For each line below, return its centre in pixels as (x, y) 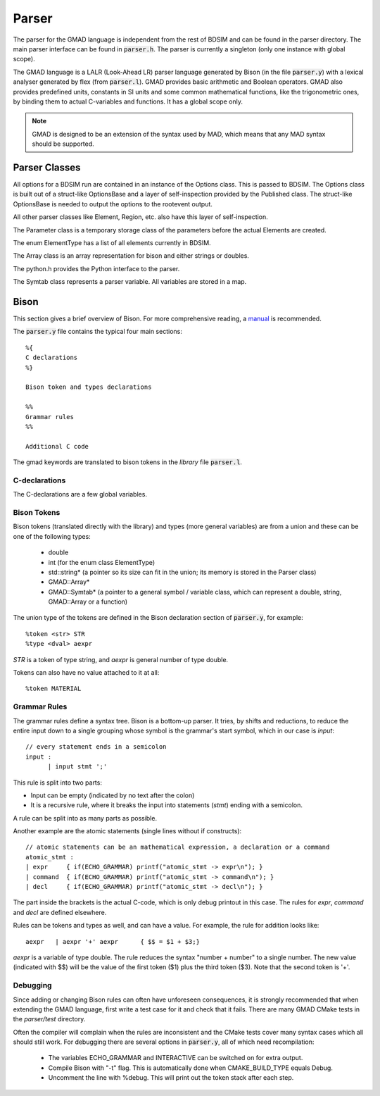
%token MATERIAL (53, 689)
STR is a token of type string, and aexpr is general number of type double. (121, 659)
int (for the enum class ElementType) (101, 562)
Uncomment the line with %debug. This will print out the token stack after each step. (171, 1078)
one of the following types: (52, 536)
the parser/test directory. (49, 1019)
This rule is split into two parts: (57, 783)
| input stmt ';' (77, 767)
